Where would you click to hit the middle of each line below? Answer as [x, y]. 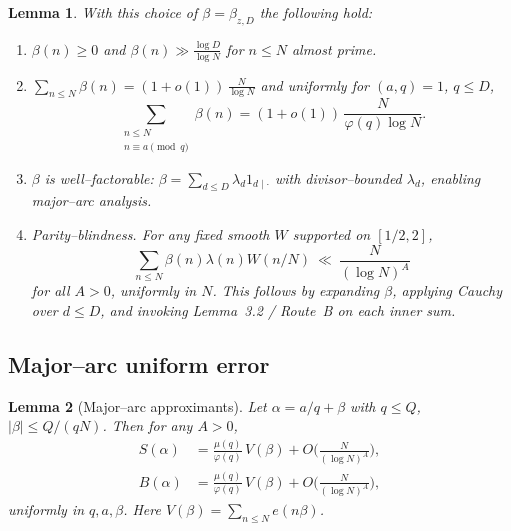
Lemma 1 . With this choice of [103, 12]
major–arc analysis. [91, 200]
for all [50, 290]
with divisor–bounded [338, 177]
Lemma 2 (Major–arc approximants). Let [137, 405]
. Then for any [147, 425]
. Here [142, 509]
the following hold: [316, 12]
